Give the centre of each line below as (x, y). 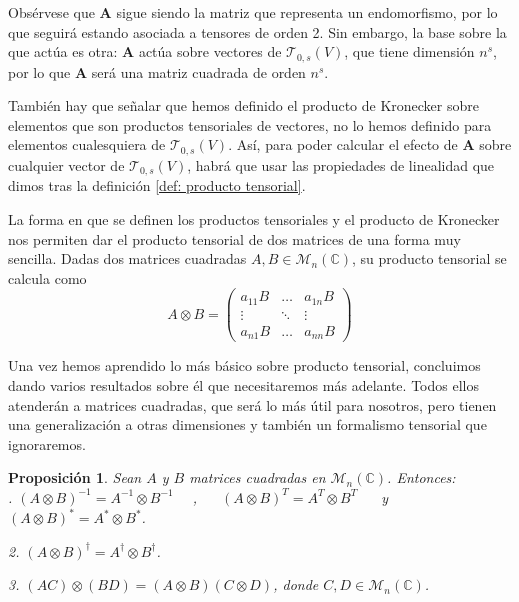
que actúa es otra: (63, 51)
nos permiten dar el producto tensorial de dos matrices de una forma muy (234, 238)
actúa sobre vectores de (210, 51)
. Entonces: (421, 477)
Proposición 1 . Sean (75, 477)
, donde (296, 584)
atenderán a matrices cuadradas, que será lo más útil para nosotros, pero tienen (252, 404)
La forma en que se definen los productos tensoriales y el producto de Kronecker (254, 218)
